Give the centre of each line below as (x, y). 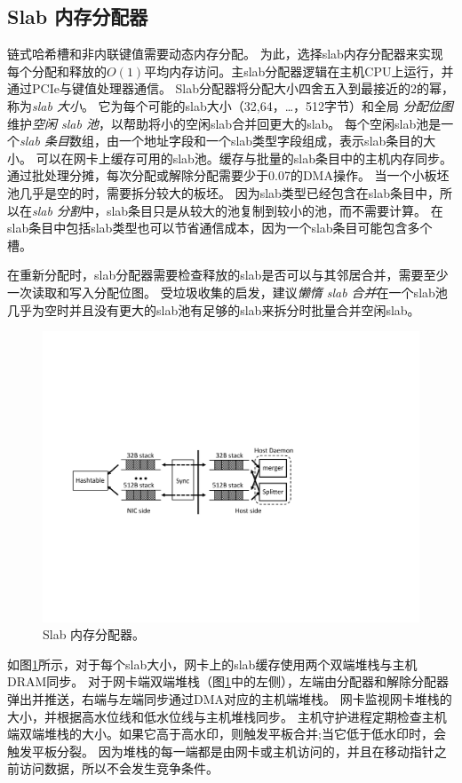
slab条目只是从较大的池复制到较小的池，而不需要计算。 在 (275, 210)
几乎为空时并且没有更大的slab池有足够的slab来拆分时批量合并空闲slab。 (214, 309)
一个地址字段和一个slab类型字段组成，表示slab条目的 (271, 141)
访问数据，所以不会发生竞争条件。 (119, 768)
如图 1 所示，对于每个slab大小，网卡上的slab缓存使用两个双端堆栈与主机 (212, 664)
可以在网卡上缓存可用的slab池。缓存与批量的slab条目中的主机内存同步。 (244, 158)
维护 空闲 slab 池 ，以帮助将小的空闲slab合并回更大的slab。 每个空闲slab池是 (224, 123)
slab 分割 (57, 210)
